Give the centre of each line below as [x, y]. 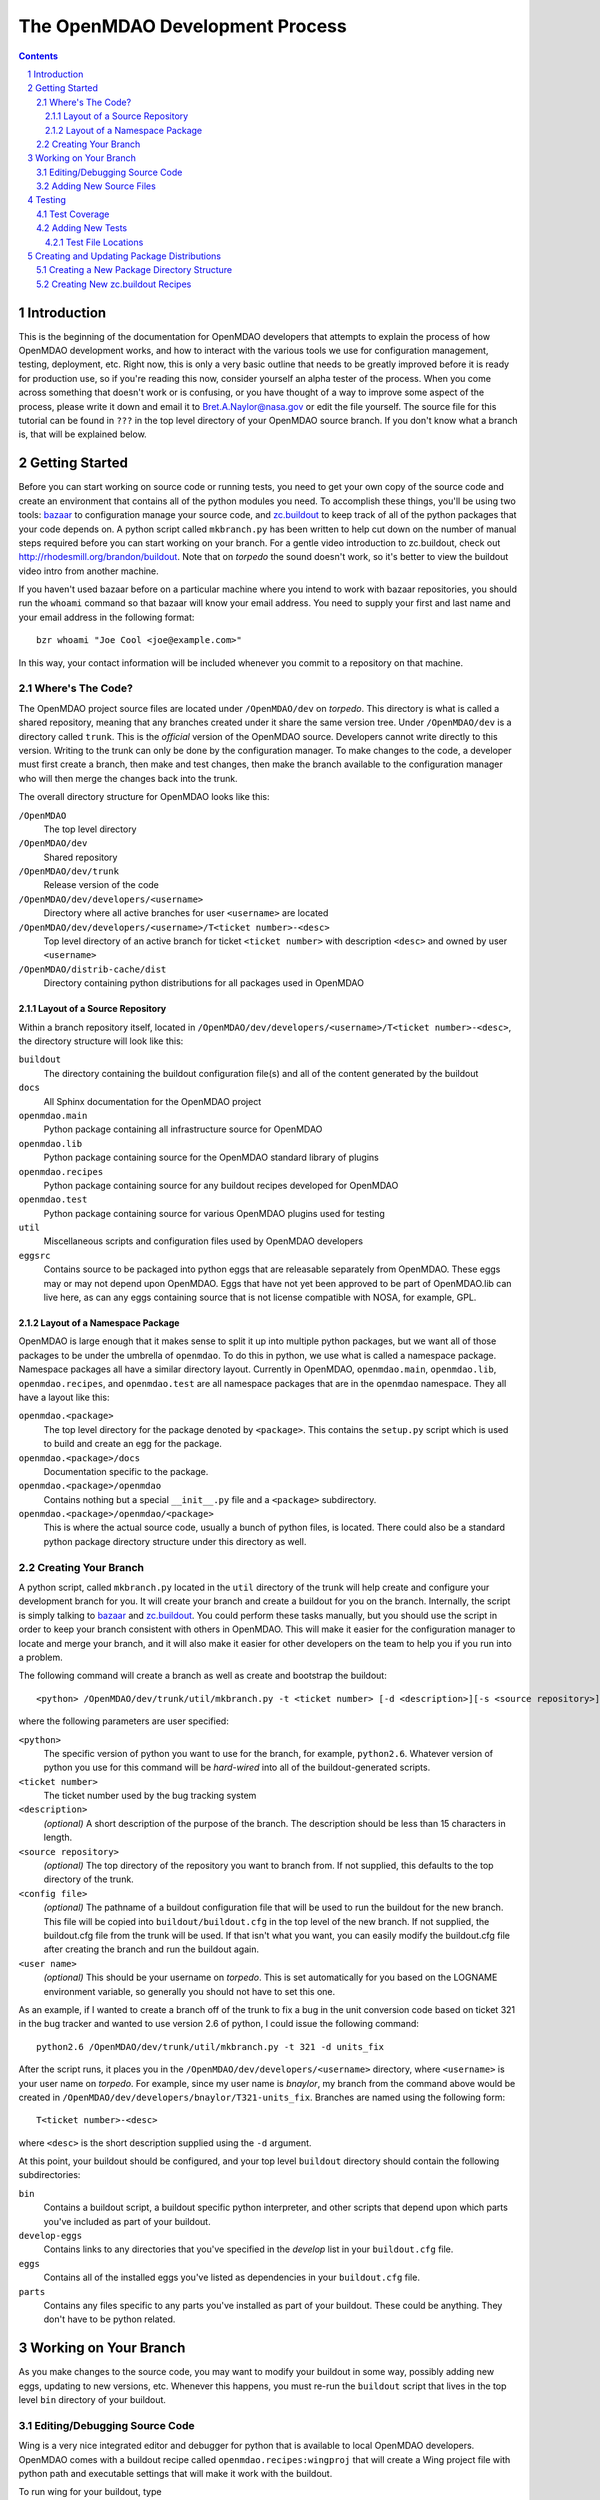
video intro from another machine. [88, 571]
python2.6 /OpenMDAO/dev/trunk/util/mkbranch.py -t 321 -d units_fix [210, 2046]
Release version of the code [101, 885]
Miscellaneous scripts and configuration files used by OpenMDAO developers [203, 1241]
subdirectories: [49, 2175]
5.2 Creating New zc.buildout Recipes [114, 284]
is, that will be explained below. [82, 434]
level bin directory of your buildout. [92, 2400]
